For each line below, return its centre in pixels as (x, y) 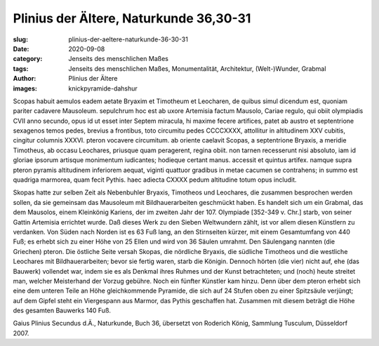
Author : (25, 79)
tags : (21, 68)
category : (28, 59)
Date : (21, 48)
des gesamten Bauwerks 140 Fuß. (62, 311)
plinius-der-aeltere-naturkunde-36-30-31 (128, 39)
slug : (20, 39)
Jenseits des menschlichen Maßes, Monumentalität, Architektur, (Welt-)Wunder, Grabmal (197, 68)
